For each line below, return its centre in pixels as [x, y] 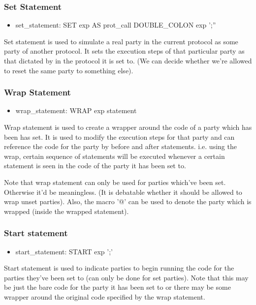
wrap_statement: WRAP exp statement [76, 110]
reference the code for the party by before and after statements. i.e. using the [120, 146]
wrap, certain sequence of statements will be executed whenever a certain [114, 156]
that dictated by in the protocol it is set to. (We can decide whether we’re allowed [128, 61]
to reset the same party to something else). [69, 70]
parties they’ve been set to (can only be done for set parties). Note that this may [126, 277]
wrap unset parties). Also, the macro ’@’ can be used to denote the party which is [128, 201]
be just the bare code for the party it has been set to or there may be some [117, 287]
